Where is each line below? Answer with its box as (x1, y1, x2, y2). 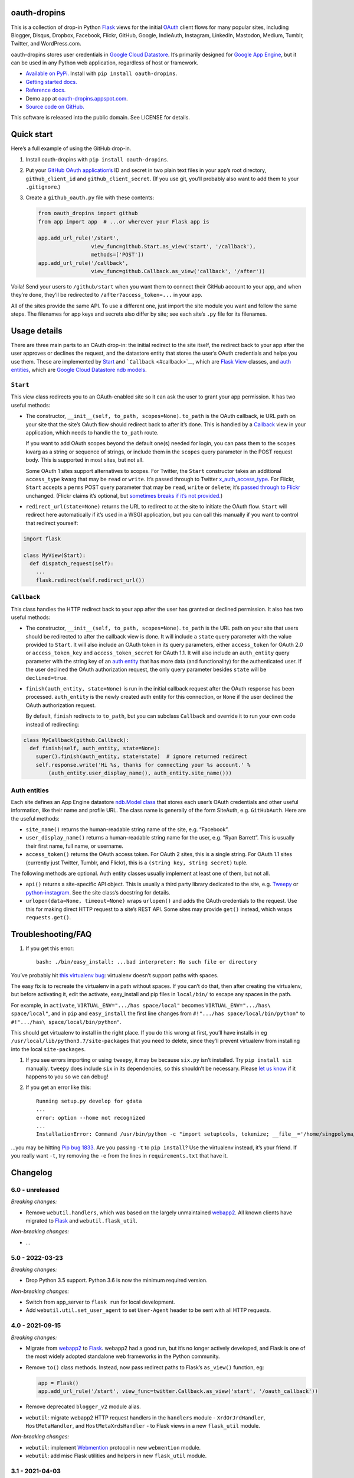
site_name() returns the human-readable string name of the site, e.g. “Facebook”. (25, 826, 230, 833)
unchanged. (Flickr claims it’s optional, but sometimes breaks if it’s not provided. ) (25, 492, 223, 499)
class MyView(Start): (23, 552, 86, 559)
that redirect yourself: (25, 519, 78, 526)
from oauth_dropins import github (38, 210, 138, 217)
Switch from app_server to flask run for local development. (25, 1298, 175, 1306)
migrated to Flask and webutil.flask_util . (25, 1217, 138, 1224)
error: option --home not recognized (36, 1114, 146, 1121)
